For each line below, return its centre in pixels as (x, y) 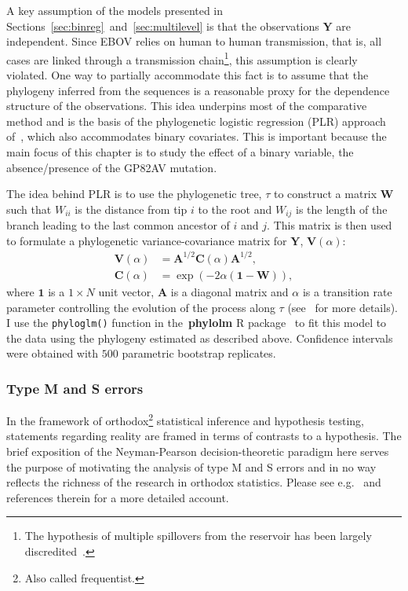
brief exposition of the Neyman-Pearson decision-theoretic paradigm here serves (198, 452)
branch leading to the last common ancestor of (118, 225)
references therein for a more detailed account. (118, 497)
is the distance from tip (131, 209)
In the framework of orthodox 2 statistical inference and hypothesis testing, (185, 419)
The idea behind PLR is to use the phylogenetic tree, (134, 194)
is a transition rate (347, 291)
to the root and (235, 209)
